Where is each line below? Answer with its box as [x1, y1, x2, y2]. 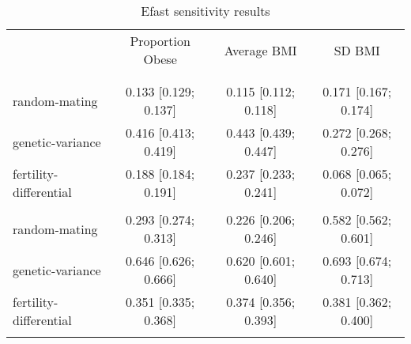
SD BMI [334, 40, 380, 59]
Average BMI [224, 40, 297, 59]
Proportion [130, 32, 190, 50]
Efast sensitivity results [141, 2, 270, 20]
